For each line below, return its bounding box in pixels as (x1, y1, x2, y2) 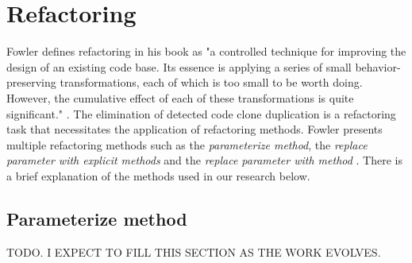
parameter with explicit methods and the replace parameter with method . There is (6, 152, 402, 168)
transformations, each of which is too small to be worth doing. (60, 74, 363, 91)
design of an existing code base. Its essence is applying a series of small (6, 58, 352, 75)
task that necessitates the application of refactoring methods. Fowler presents (6, 121, 383, 137)
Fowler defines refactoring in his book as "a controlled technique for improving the (6, 43, 406, 60)
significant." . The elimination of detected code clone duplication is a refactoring (6, 105, 396, 122)
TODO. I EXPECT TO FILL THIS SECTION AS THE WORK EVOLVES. (6, 243, 381, 260)
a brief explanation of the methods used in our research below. (6, 167, 310, 184)
